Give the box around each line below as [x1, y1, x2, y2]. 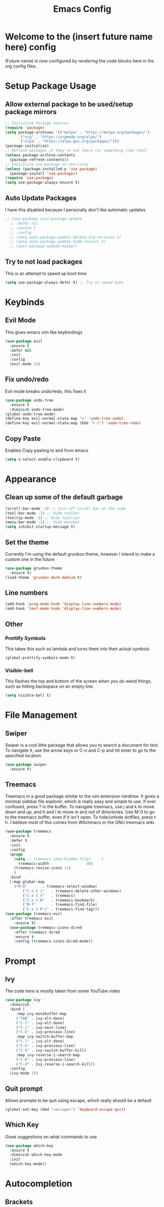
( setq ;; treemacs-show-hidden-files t [14, 857, 104, 861]
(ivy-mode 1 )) [9, 1071, 38, 1076]
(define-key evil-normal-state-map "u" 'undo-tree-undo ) [5, 416, 124, 421]
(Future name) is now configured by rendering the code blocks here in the [5, 58, 154, 64]
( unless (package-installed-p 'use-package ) [5, 166, 97, 171]
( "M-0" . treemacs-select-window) [14, 884, 97, 889]
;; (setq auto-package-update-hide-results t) [9, 239, 106, 244]
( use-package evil [5, 339, 43, 344]
